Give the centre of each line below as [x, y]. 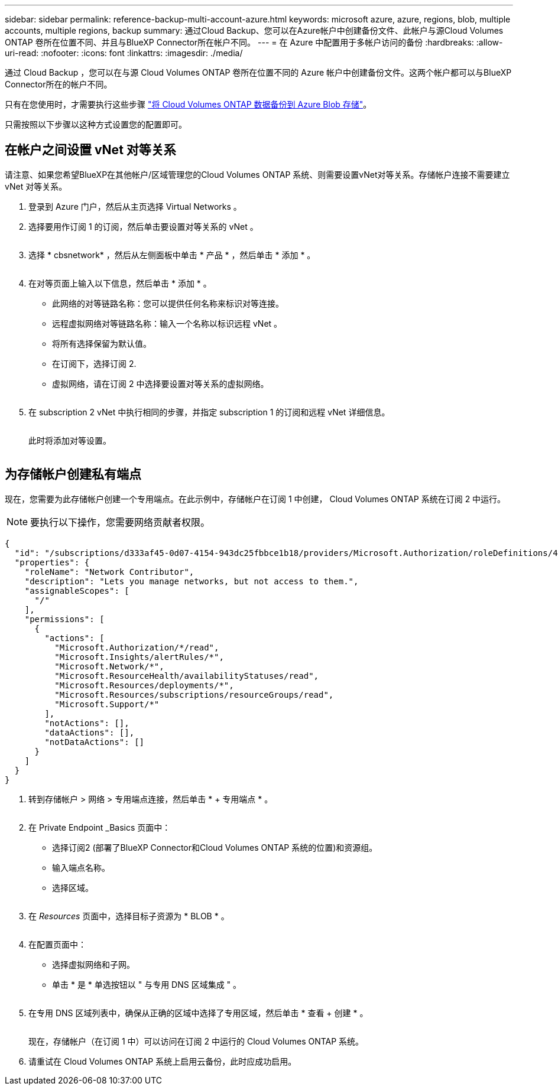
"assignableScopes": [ [77, 590]
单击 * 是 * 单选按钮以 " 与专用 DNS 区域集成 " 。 [147, 984]
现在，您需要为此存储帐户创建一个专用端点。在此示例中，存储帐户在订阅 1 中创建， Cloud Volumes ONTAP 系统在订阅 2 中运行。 [255, 499]
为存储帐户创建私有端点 [73, 474]
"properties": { [52, 562]
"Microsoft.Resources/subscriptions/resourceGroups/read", [194, 694]
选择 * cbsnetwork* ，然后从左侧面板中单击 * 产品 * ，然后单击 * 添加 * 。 [172, 255]
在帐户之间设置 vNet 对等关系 [90, 150]
